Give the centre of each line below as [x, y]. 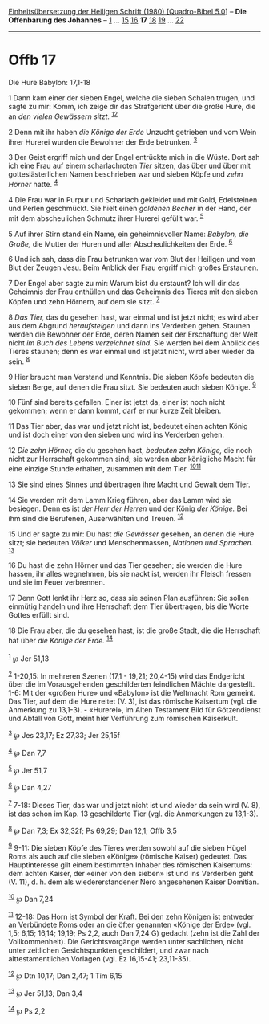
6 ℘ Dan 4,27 [30, 787]
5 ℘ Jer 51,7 [28, 769]
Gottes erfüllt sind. [39, 614]
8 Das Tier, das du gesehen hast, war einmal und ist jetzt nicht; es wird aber [134, 317]
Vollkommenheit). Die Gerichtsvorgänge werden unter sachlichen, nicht [126, 942]
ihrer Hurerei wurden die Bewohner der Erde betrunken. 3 [103, 141]
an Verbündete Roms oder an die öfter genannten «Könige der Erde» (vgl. [130, 925]
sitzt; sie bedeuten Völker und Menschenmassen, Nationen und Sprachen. [131, 542]
